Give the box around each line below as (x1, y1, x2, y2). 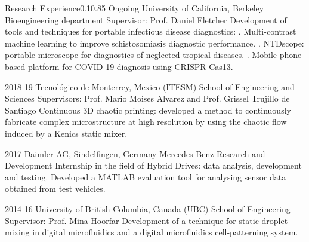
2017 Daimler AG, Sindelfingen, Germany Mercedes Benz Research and (5, 147, 265, 160)
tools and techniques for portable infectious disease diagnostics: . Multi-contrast (5, 25, 296, 38)
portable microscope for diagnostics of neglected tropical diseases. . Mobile (5, 48, 277, 61)
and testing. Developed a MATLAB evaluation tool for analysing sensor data (5, 170, 286, 183)
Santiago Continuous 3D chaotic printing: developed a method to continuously (5, 103, 291, 116)
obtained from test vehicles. (5, 182, 106, 195)
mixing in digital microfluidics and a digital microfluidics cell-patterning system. (5, 226, 298, 238)
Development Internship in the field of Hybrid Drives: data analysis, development (5, 159, 302, 171)
